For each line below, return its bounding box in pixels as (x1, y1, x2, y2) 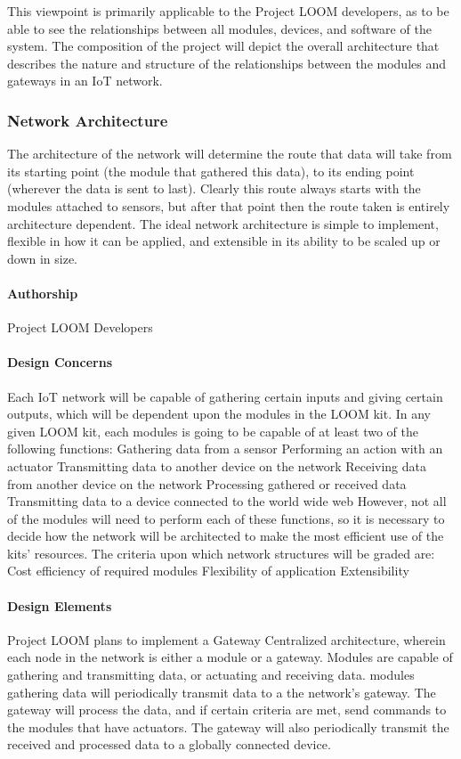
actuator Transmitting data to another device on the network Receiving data (7, 456, 426, 475)
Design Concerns (7, 353, 113, 371)
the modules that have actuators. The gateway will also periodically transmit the (7, 717, 449, 736)
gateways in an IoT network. (7, 71, 163, 90)
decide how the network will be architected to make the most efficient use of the (7, 526, 444, 545)
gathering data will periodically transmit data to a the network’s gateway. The (7, 682, 436, 701)
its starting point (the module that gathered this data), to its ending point (7, 161, 415, 180)
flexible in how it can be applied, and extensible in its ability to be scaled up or (7, 232, 441, 250)
